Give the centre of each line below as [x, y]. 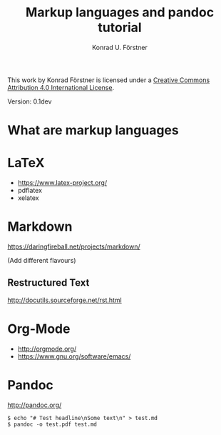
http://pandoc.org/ [35, 405]
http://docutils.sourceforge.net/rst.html [65, 300]
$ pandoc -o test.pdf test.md [52, 424]
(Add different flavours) [42, 260]
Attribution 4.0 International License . [61, 87]
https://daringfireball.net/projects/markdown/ [74, 246]
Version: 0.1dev [30, 101]
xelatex [28, 198]
